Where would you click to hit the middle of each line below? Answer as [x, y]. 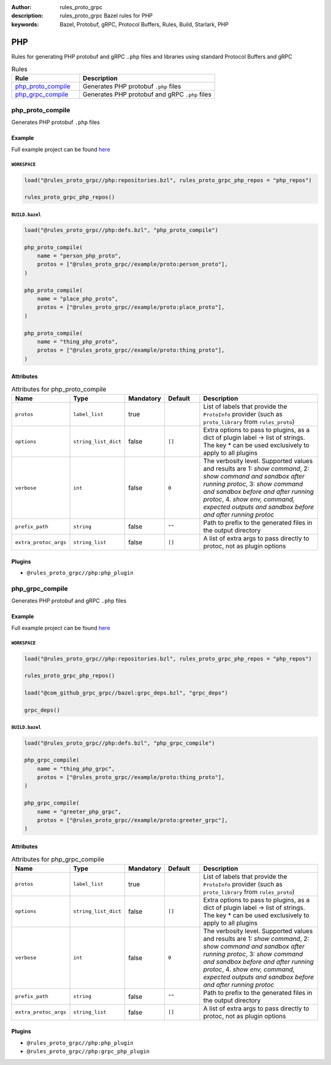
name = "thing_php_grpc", [76, 769]
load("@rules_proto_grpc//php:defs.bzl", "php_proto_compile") [121, 230]
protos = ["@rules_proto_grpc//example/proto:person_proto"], [132, 264]
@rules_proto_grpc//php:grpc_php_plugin [88, 1052]
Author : [21, 7]
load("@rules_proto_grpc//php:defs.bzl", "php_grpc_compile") [120, 743]
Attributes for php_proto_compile [59, 389]
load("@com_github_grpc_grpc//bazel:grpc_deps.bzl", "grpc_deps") [126, 693]
